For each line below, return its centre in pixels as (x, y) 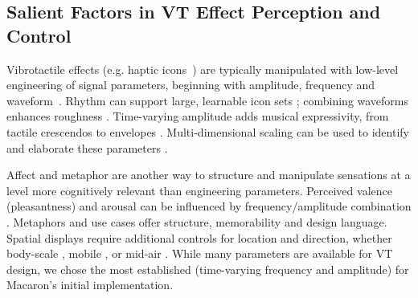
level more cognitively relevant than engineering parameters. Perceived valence (199, 190)
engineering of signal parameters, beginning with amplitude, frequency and (191, 85)
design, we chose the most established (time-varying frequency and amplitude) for (208, 269)
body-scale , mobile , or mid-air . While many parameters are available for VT (200, 253)
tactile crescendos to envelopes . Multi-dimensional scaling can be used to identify (208, 131)
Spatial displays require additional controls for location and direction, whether (199, 237)
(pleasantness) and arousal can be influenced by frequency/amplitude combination (209, 206)
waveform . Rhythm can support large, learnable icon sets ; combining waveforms (208, 100)
